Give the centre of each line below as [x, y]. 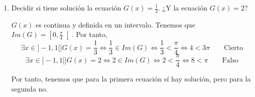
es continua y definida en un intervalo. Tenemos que [115, 24]
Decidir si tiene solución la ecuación [66, 7]
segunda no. [30, 88]
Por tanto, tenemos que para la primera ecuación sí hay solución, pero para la [131, 79]
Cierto [234, 48]
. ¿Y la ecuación [183, 7]
